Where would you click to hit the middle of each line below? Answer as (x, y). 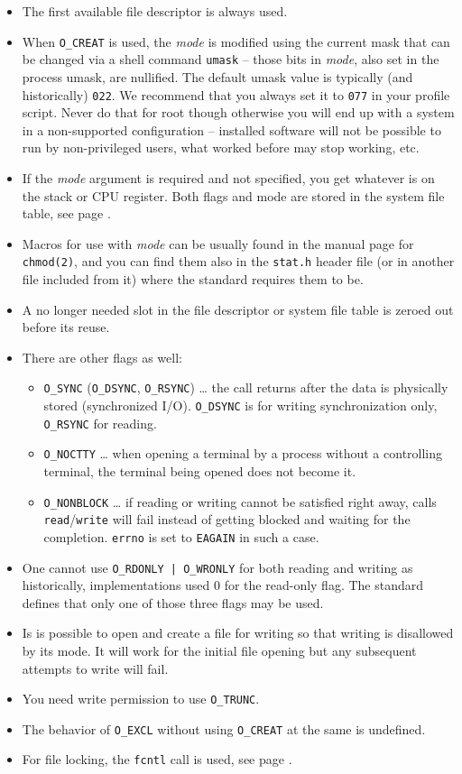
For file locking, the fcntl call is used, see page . (157, 759)
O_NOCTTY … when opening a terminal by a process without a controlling (243, 453)
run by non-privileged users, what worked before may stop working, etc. (221, 147)
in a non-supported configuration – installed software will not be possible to (231, 129)
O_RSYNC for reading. (100, 423)
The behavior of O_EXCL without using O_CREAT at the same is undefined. (224, 728)
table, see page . (66, 213)
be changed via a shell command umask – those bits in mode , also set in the (231, 59)
